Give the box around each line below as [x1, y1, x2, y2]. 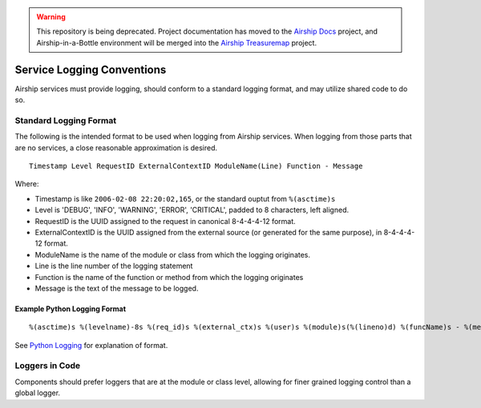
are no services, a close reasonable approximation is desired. [14, 142, 218, 152]
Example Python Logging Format [14, 304, 127, 314]
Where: [14, 179, 39, 189]
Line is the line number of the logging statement [34, 261, 193, 271]
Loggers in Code [14, 360, 81, 371]
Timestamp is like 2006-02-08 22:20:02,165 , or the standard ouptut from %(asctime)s [34, 194, 336, 203]
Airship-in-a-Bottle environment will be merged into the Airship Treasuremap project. [36, 38, 317, 47]
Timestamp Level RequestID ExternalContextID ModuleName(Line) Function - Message [29, 162, 363, 170]
